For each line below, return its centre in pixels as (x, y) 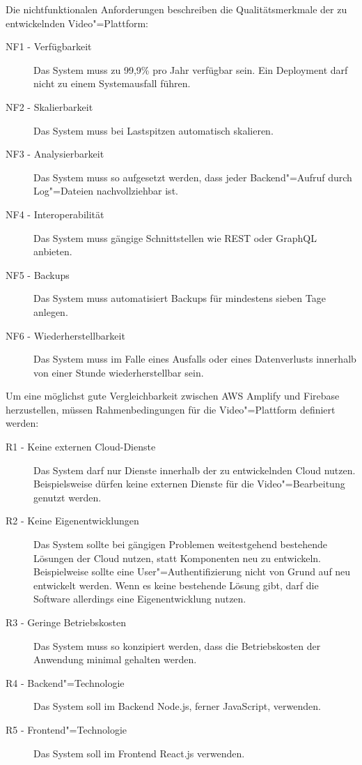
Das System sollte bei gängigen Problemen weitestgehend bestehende (180, 544)
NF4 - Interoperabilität (55, 214)
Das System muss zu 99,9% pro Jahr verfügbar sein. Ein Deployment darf (191, 69)
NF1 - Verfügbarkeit (49, 46)
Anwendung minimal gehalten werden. (115, 659)
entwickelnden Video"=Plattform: (77, 23)
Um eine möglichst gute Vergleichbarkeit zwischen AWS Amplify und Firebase (173, 396)
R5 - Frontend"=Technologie (66, 729)
